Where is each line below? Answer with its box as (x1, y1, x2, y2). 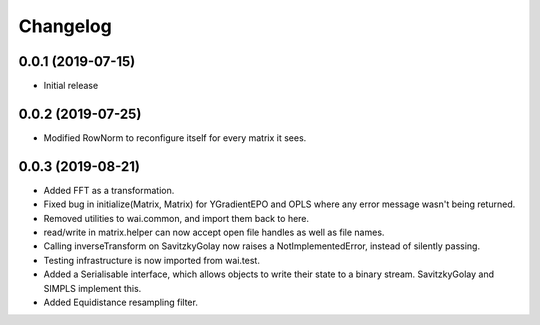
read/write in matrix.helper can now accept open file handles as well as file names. (43, 226, 385, 239)
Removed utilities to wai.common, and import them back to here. (43, 212, 310, 224)
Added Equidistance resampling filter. (43, 296, 199, 308)
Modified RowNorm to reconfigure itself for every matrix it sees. (43, 131, 307, 144)
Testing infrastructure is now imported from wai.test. (43, 254, 260, 266)
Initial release (43, 80, 99, 92)
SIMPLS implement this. (43, 282, 142, 294)
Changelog (18, 15, 112, 37)
